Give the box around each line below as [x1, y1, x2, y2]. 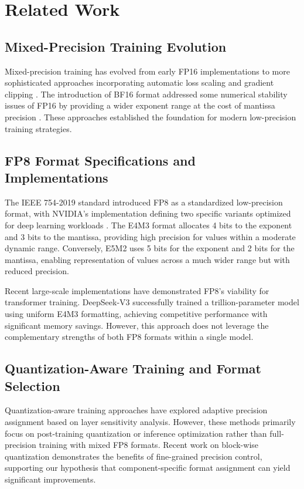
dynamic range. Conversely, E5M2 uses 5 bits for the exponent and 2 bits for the [5, 242, 295, 254]
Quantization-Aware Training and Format [5, 359, 261, 377]
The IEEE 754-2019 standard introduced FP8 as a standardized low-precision [5, 195, 283, 208]
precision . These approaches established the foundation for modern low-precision [5, 110, 296, 123]
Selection [5, 376, 60, 394]
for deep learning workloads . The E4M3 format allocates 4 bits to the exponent [5, 218, 292, 231]
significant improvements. [5, 473, 96, 485]
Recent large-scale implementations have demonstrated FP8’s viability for [5, 284, 269, 296]
